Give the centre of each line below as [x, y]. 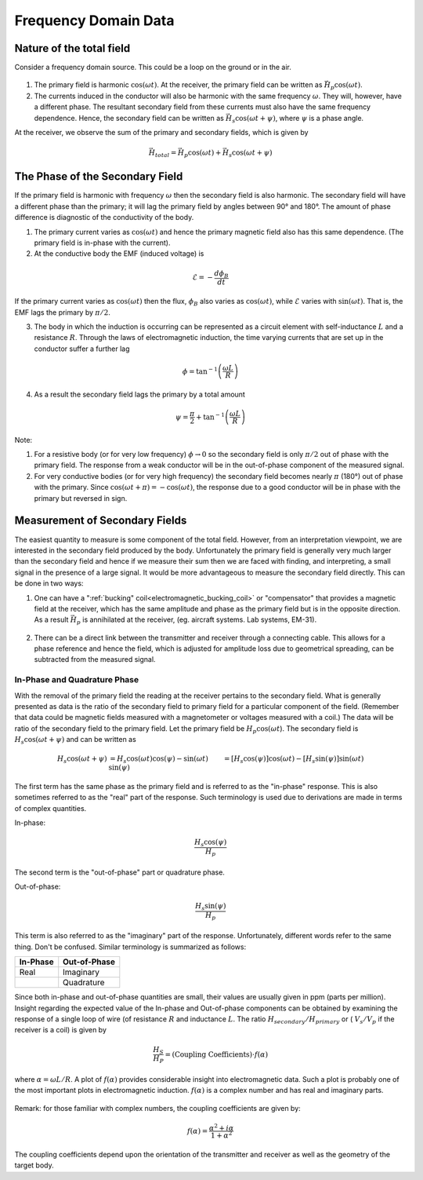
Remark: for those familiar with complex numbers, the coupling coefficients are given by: [157, 1108]
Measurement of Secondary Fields [101, 521]
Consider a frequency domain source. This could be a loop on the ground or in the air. [153, 68]
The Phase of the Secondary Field [99, 177]
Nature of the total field [72, 48]
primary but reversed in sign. [81, 498]
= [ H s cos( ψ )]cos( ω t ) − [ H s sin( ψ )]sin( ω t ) [294, 760]
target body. [34, 1165]
